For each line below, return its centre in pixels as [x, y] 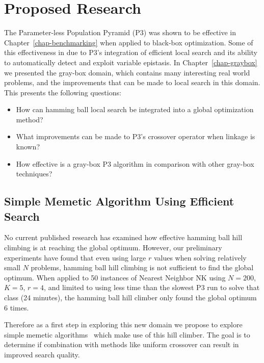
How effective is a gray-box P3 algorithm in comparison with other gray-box [135, 163]
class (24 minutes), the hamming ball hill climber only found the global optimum [130, 297]
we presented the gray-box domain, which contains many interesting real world [127, 72]
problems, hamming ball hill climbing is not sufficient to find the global [142, 267]
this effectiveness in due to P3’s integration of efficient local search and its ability [131, 52]
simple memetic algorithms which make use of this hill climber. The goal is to [127, 334]
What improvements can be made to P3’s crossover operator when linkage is [136, 136]
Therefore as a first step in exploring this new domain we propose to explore [123, 325]
